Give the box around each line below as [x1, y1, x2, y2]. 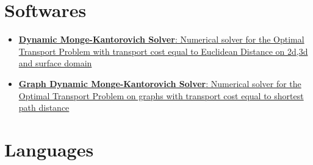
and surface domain [18, 57, 92, 69]
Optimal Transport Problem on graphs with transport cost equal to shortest [18, 89, 304, 102]
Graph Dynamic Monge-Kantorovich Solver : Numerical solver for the [18, 77, 301, 90]
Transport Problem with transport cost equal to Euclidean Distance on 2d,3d [18, 44, 308, 57]
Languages [4, 136, 94, 161]
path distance [18, 101, 70, 114]
